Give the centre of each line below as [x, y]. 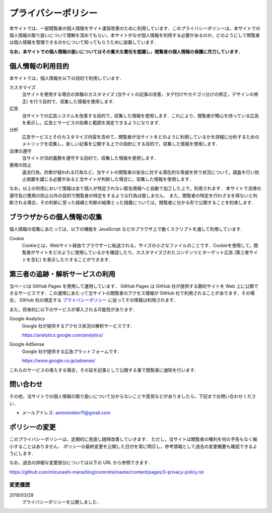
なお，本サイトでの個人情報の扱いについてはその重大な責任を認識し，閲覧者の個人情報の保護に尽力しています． [126, 52]
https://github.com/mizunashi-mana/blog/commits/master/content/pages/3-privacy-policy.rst [107, 472]
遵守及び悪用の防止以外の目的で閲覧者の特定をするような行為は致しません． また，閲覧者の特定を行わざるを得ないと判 [133, 195]
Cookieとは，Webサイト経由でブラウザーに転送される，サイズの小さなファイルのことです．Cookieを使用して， [138, 245]
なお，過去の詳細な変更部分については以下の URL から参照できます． [81, 463]
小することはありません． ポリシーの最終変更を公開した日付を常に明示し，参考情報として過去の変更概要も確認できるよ [133, 446]
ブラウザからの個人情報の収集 [56, 217]
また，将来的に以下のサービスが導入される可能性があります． [73, 309]
